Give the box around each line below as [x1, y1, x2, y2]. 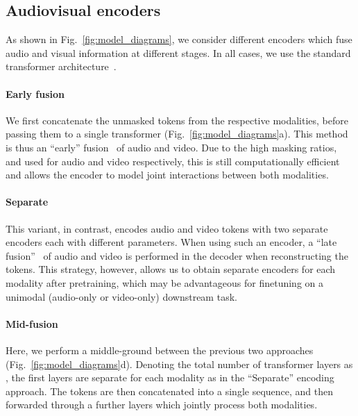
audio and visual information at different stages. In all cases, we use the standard [6, 45, 351, 60]
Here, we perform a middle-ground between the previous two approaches [6, 342, 314, 357]
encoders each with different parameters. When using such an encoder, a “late [6, 235, 337, 249]
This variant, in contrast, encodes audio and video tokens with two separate [6, 221, 328, 235]
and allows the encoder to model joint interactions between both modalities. [6, 167, 329, 182]
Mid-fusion [6, 316, 58, 331]
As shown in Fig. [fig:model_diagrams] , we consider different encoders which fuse [6, 32, 352, 47]
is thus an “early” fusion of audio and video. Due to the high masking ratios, [6, 140, 337, 154]
